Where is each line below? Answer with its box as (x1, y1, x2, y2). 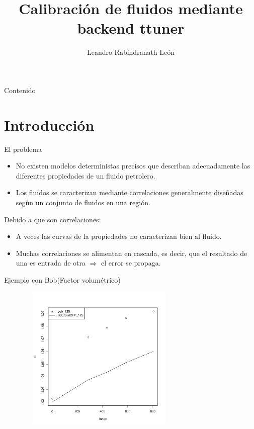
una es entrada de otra (16, 258, 86, 268)
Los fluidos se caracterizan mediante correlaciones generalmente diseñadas (16, 187, 243, 198)
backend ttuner (77, 18, 185, 38)
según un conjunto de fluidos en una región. (16, 197, 150, 207)
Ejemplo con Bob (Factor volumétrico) (4, 274, 121, 285)
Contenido (4, 84, 36, 95)
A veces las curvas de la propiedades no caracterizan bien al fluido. (16, 231, 222, 241)
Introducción (4, 114, 95, 135)
